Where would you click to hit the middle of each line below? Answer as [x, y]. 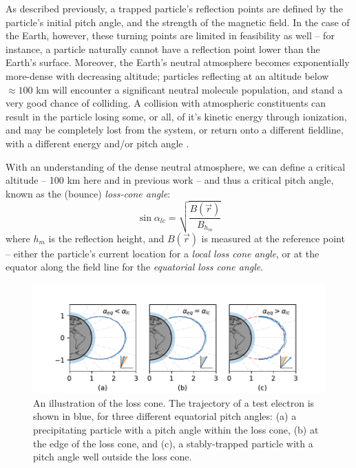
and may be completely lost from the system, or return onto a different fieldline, [175, 130]
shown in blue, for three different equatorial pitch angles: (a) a [165, 416]
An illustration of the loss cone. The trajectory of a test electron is [174, 402]
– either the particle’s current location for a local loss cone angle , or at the [163, 253]
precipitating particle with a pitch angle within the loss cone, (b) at [176, 430]
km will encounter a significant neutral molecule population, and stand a [189, 89]
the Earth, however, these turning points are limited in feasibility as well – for [170, 35]
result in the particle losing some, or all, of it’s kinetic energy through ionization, [176, 116]
